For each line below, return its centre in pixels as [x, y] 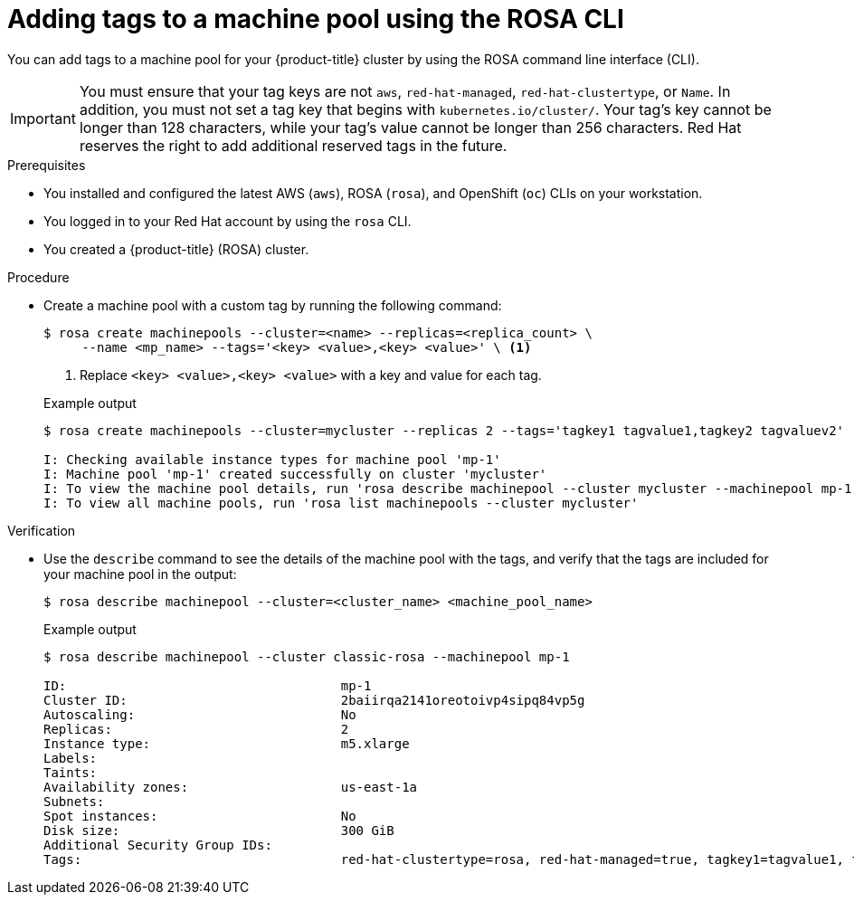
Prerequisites [47, 165]
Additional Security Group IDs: [158, 845]
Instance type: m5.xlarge [227, 743]
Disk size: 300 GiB [219, 830]
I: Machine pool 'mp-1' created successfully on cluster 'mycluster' [295, 474]
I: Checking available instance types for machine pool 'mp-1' [272, 459]
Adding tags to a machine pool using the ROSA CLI [316, 19]
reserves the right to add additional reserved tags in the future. [293, 145]
